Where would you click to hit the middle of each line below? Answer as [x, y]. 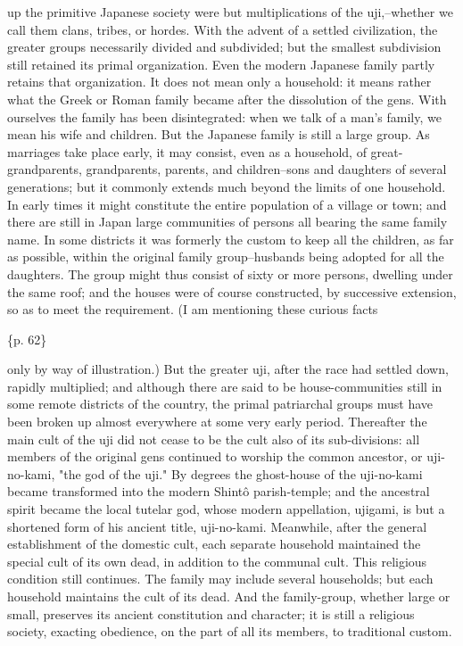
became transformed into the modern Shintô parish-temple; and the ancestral [219, 491]
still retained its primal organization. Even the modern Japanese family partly [221, 64]
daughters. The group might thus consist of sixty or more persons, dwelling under [230, 273]
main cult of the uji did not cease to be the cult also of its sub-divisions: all [214, 439]
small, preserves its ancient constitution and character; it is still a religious [211, 613]
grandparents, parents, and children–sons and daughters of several [266, 169]
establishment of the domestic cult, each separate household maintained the [214, 544]
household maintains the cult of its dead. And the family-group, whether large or [229, 596]
